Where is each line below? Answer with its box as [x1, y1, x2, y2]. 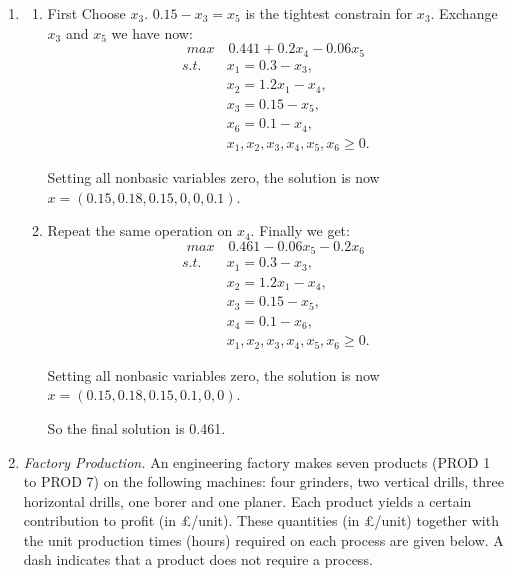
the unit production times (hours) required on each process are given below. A [23, 529, 504, 550]
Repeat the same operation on [47, 220, 233, 241]
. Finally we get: [250, 220, 350, 241]
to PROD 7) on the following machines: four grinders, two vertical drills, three [23, 471, 504, 492]
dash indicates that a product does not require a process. [23, 549, 373, 570]
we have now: [111, 22, 193, 43]
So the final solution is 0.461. [47, 417, 226, 438]
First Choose [47, 3, 126, 23]
